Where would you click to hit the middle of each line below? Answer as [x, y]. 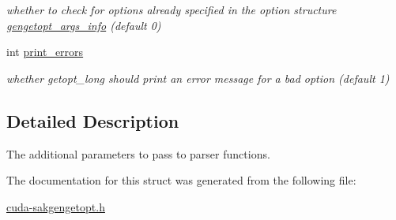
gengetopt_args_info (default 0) [84, 25]
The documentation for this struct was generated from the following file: [181, 180]
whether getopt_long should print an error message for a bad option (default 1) [198, 78]
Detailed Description [93, 120]
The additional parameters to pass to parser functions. [138, 153]
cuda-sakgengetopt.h [56, 206]
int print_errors [45, 52]
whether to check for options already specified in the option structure [172, 9]
